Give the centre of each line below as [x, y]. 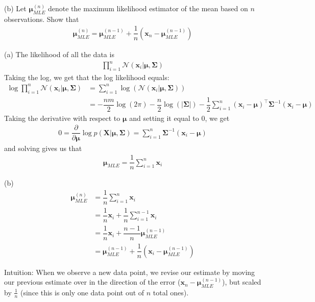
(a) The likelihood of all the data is [59, 54]
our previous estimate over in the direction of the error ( [92, 282]
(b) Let [15, 8]
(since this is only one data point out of [82, 292]
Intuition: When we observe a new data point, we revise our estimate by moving [130, 272]
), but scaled [242, 282]
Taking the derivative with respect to [62, 118]
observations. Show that [42, 19]
